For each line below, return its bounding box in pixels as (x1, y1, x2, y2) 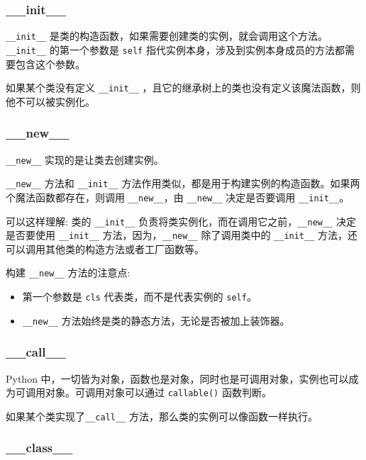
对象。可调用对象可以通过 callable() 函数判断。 (45, 385, 272, 400)
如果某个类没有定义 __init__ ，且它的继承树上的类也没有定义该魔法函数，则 (6, 80, 361, 95)
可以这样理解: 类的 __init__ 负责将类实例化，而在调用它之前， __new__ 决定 (6, 213, 356, 228)
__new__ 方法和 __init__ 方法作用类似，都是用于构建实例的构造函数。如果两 (6, 176, 360, 191)
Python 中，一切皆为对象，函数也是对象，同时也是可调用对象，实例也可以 (6, 371, 349, 386)
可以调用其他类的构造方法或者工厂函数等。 (6, 241, 204, 256)
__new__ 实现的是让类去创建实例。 (6, 152, 164, 167)
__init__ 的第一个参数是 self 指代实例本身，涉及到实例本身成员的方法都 (6, 42, 345, 57)
